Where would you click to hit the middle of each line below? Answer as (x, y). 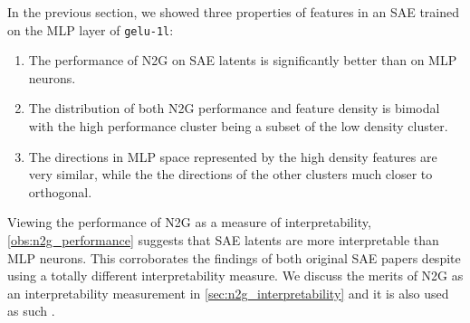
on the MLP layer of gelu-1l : (91, 29)
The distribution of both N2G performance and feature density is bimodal (234, 108)
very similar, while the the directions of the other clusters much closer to (230, 174)
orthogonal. (60, 191)
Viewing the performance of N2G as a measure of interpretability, (189, 222)
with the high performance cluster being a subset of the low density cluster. (238, 126)
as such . (31, 311)
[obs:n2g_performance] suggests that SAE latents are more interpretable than (223, 240)
